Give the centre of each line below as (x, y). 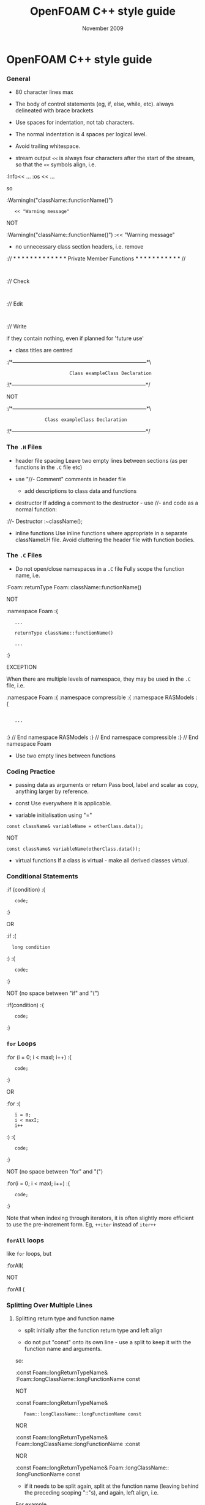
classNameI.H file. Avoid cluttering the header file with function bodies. (105, 540)
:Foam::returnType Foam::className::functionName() (74, 587)
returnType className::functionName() (64, 633)
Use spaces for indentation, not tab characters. (75, 122)
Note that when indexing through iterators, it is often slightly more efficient (100, 1218)
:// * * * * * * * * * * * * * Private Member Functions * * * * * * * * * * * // (96, 258)
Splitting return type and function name (65, 1318)
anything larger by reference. (52, 791)
